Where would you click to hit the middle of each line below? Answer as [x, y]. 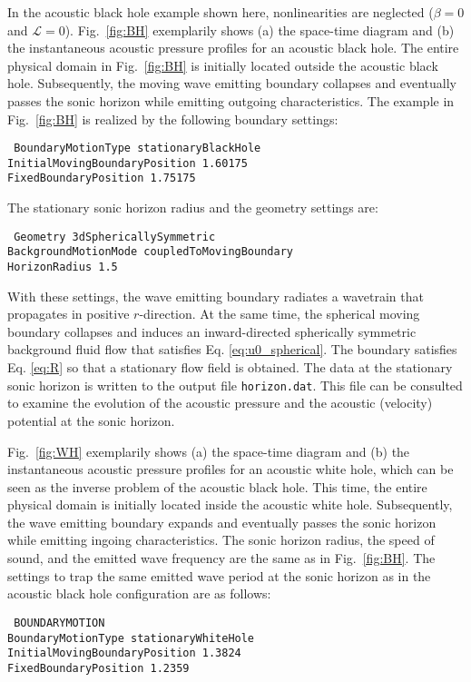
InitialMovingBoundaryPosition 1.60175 [128, 163]
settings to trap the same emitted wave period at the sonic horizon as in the [219, 575]
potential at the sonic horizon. [91, 420]
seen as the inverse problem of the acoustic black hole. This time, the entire [217, 486]
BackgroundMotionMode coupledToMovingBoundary [150, 252]
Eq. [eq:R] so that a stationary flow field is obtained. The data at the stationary [230, 367]
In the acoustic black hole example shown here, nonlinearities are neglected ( [221, 12]
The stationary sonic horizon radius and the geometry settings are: [193, 208]
